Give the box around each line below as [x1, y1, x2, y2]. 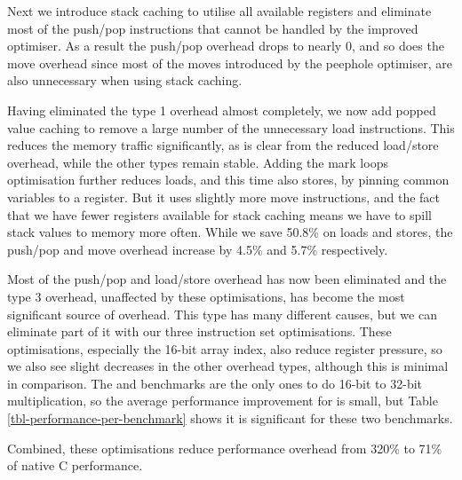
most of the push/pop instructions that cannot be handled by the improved [7, 19, 418, 37]
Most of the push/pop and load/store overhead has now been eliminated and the [7, 270, 447, 288]
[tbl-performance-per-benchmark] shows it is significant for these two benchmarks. [7, 409, 453, 428]
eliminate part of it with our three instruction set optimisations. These [7, 322, 392, 341]
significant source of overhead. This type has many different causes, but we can [7, 304, 437, 323]
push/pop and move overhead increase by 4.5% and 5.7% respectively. [7, 240, 388, 258]
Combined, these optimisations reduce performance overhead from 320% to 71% [7, 438, 442, 457]
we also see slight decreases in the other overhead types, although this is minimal [7, 357, 449, 375]
